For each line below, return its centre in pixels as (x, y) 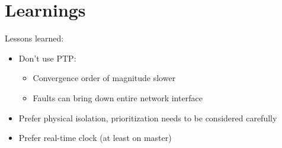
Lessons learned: (34, 38)
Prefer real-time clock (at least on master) (95, 138)
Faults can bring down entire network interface (118, 97)
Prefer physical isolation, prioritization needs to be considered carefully (148, 118)
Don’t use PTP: (47, 58)
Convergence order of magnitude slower (104, 78)
